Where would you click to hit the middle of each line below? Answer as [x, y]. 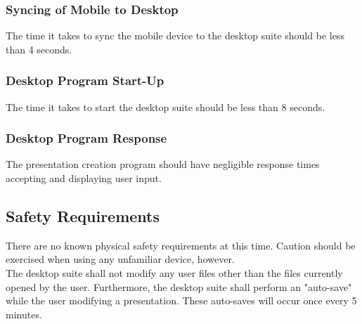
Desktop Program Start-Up [85, 80]
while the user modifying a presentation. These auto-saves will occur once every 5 [181, 300]
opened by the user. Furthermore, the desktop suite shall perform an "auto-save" [179, 286]
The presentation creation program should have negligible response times [163, 164]
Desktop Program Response [86, 138]
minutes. [24, 314]
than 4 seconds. [39, 49]
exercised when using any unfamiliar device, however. [120, 259]
